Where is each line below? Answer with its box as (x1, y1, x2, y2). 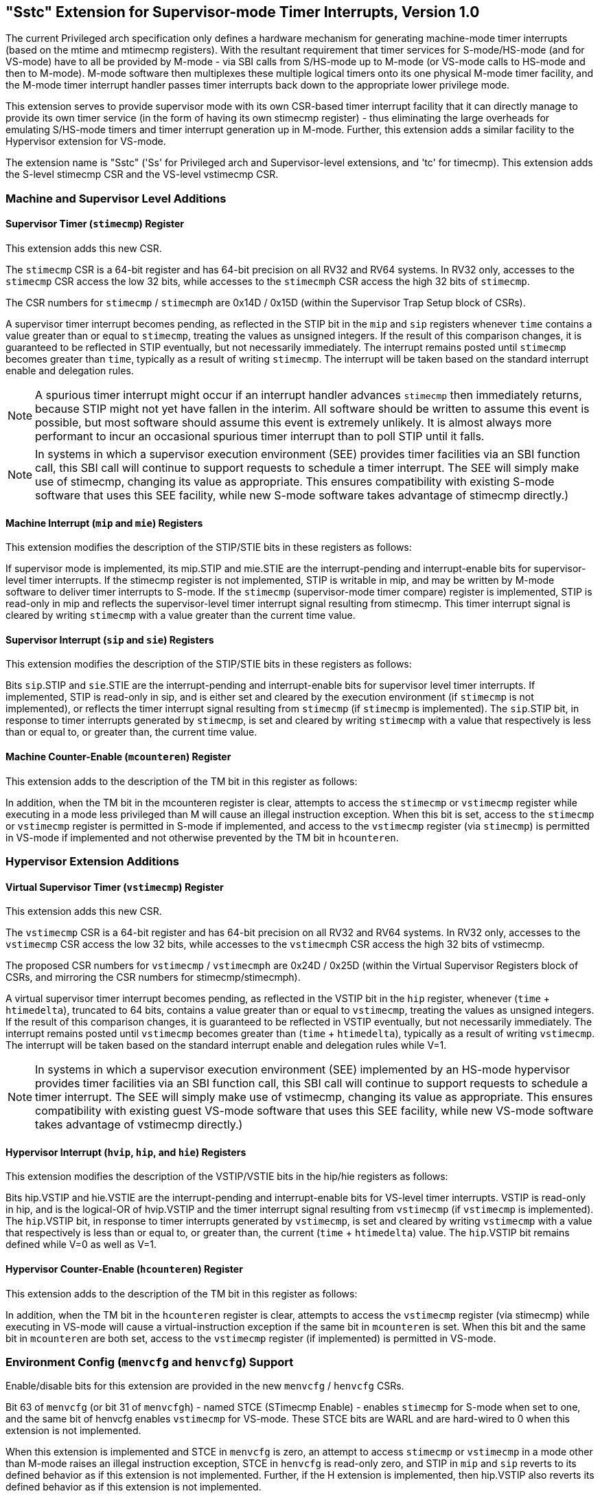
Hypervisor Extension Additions (5, 854, 179, 869)
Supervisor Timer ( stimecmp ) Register (5, 218, 185, 230)
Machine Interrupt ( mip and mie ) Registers (5, 517, 203, 529)
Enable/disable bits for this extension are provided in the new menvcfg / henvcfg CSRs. (5, 1380, 404, 1392)
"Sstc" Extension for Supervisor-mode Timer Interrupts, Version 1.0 (5, 3, 480, 21)
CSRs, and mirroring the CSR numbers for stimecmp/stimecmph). (5, 971, 301, 984)
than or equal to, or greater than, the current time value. (5, 726, 257, 738)
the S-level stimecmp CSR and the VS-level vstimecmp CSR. (5, 168, 279, 181)
